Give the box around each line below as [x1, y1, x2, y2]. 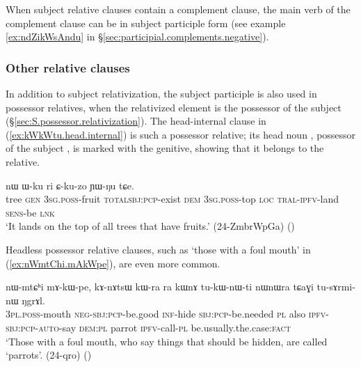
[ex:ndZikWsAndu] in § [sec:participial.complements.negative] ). [6, 29, 269, 44]
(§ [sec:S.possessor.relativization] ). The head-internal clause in [6, 114, 266, 128]
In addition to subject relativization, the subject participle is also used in [6, 86, 317, 100]
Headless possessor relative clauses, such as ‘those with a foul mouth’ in [6, 242, 311, 256]
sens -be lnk [6, 205, 55, 219]
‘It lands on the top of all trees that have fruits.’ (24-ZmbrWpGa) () [6, 219, 295, 233]
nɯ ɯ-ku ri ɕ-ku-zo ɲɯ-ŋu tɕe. [6, 178, 134, 192]
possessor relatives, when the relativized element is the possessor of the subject [6, 100, 342, 114]
